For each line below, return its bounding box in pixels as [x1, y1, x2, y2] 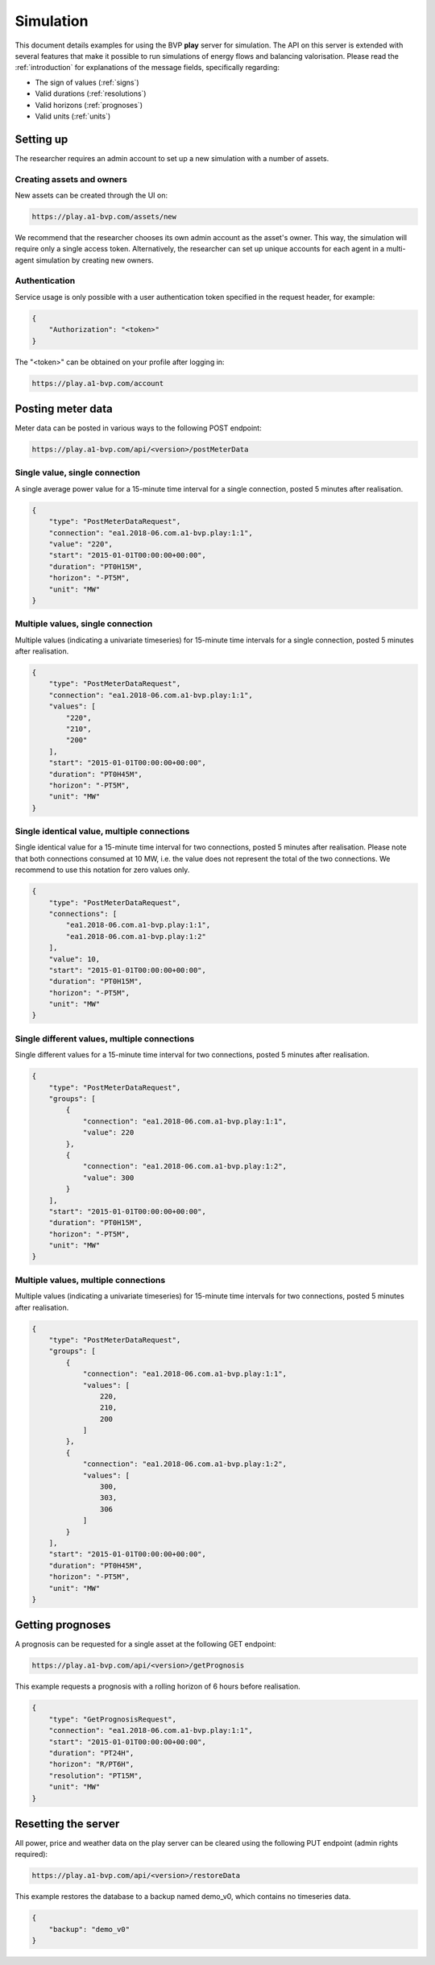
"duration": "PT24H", [48, 1748, 135, 1757]
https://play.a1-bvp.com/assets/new [31, 212, 177, 221]
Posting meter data [14, 401, 113, 415]
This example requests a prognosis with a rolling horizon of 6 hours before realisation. [14, 1681, 301, 1692]
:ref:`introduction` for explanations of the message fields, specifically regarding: [14, 63, 280, 73]
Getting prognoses [14, 1618, 111, 1632]
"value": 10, [48, 954, 101, 963]
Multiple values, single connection [14, 618, 153, 629]
